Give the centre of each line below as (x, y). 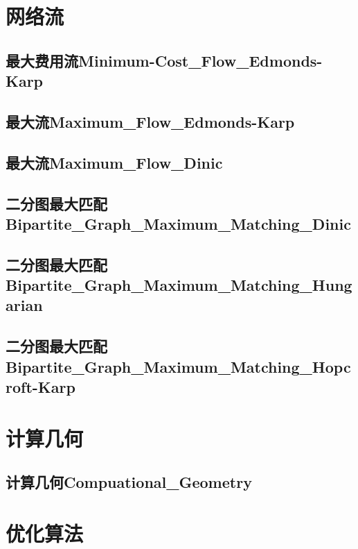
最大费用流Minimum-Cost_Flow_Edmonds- (164, 60)
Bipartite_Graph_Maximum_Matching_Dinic (178, 223)
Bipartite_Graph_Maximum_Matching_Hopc (178, 366)
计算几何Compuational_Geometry (129, 482)
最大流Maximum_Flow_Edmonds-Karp (150, 121)
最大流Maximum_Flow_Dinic (114, 162)
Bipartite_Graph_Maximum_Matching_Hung (179, 285)
